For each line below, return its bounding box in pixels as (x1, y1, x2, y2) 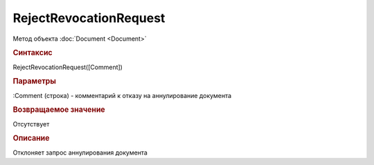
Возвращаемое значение (12, 105, 105, 115)
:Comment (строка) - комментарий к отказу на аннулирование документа (12, 91, 232, 99)
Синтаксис (12, 48, 53, 58)
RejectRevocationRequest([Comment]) (12, 63, 123, 71)
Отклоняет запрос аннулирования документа (12, 148, 148, 157)
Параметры (12, 77, 57, 86)
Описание (12, 133, 50, 143)
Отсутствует (12, 119, 50, 128)
